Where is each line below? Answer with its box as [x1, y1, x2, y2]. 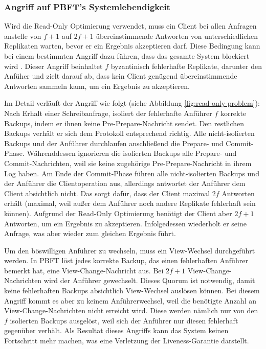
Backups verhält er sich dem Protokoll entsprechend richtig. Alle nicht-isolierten [4, 128, 255, 138]
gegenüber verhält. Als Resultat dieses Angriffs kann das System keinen [4, 325, 229, 336]
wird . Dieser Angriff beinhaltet [4, 60, 103, 71]
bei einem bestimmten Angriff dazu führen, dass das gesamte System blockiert [4, 51, 250, 61]
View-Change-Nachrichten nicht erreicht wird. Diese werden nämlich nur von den [4, 305, 258, 316]
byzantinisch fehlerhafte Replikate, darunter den [110, 60, 262, 71]
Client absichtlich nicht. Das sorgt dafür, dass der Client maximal [4, 188, 210, 198]
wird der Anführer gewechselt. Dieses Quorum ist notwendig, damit [43, 275, 255, 286]
